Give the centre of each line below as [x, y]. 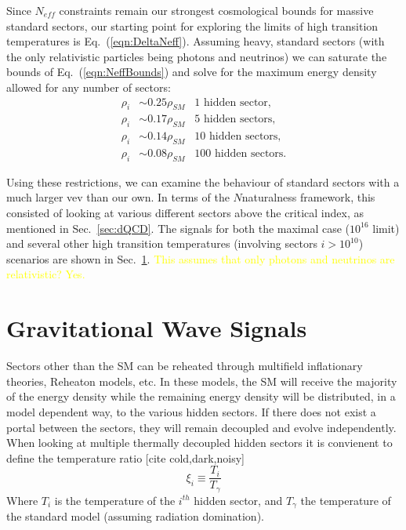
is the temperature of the [115, 500]
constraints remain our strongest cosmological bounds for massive [216, 10]
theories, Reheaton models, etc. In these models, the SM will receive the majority [202, 381]
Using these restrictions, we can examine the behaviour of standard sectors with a [203, 182]
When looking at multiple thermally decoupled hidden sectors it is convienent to [199, 443]
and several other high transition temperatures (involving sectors [162, 243]
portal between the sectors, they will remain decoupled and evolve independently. [201, 427]
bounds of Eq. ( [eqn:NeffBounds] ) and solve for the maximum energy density [192, 72]
